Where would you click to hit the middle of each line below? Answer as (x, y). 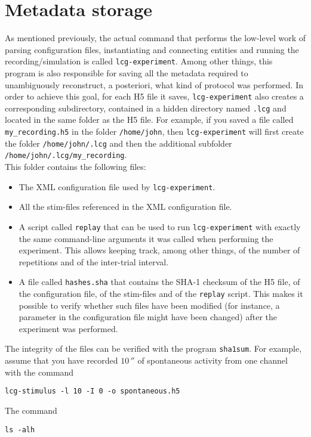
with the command (39, 372)
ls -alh (20, 430)
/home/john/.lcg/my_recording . (66, 155)
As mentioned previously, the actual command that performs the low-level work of (155, 38)
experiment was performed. (68, 328)
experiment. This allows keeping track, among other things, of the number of (159, 250)
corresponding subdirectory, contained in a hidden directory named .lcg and (146, 108)
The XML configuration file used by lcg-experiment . (117, 186)
